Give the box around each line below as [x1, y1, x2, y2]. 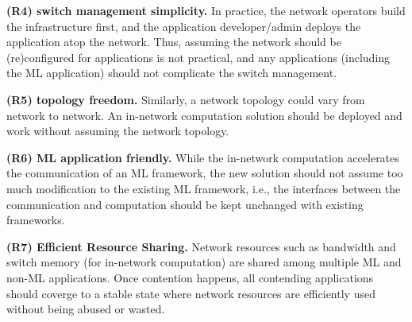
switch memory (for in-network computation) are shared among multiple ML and [6, 254, 402, 270]
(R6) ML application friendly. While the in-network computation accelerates [6, 149, 399, 165]
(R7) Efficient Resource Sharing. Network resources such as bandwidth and [6, 238, 396, 254]
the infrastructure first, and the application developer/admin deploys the [6, 17, 361, 34]
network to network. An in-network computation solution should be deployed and [6, 107, 402, 123]
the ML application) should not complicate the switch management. [6, 64, 337, 81]
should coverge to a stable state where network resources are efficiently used [6, 285, 375, 301]
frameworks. [6, 211, 65, 228]
